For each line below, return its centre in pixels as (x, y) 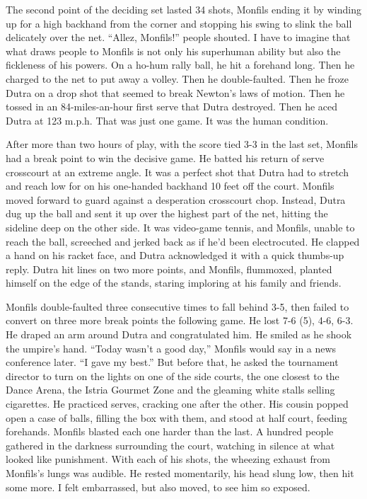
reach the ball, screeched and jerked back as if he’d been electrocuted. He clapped (183, 241)
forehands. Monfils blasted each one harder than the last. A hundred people (170, 431)
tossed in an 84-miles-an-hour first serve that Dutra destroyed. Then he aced (172, 107)
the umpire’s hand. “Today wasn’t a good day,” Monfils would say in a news (171, 348)
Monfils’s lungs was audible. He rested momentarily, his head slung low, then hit (180, 473)
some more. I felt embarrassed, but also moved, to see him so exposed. (158, 487)
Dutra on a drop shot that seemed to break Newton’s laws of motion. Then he (175, 92)
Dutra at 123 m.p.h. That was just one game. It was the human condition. (167, 120)
